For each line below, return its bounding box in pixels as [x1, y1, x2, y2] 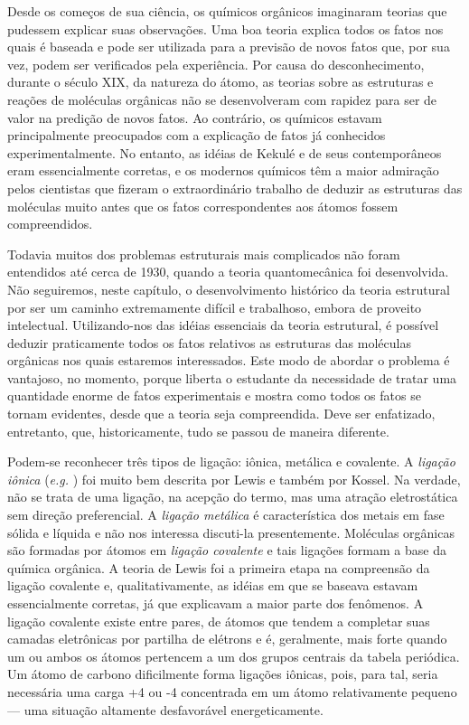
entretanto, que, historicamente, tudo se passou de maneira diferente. [7, 421, 389, 440]
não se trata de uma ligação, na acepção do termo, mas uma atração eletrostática [7, 487, 458, 506]
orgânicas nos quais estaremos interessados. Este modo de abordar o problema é [7, 351, 450, 370]
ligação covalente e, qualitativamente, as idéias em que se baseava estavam [7, 576, 418, 595]
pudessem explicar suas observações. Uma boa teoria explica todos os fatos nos [7, 19, 444, 38]
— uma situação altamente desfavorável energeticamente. [7, 700, 324, 719]
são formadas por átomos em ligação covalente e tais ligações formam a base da [7, 541, 446, 560]
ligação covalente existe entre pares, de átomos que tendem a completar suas [7, 611, 430, 630]
